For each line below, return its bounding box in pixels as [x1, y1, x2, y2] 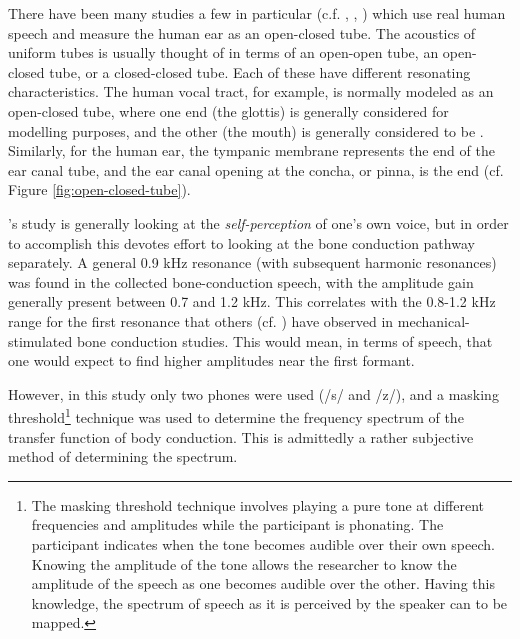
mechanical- [397, 310, 470, 331]
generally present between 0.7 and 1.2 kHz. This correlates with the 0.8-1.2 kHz [8, 291, 496, 312]
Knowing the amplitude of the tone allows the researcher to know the [31, 553, 457, 574]
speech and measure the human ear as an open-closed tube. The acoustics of [8, 22, 476, 43]
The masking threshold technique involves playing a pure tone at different [31, 494, 485, 515]
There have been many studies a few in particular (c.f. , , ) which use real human [8, 3, 506, 23]
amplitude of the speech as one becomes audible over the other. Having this [31, 573, 495, 594]
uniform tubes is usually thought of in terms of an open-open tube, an [8, 42, 439, 63]
